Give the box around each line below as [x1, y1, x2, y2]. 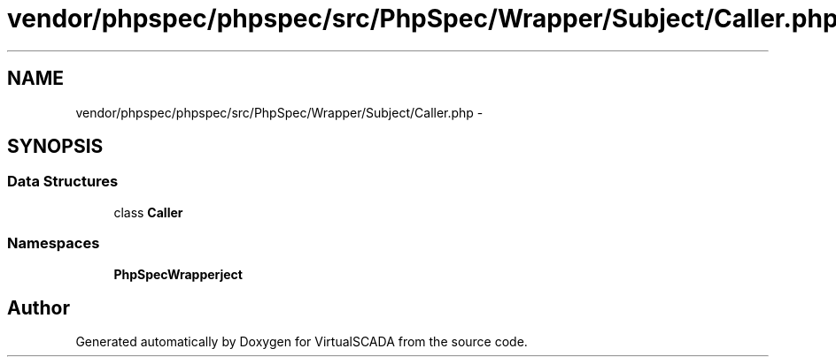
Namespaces [7, 234, 100, 253]
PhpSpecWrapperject [113, 266, 243, 282]
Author [7, 296, 70, 319]
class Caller [113, 204, 183, 220]
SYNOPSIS [7, 135, 104, 158]
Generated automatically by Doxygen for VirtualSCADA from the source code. [75, 334, 528, 350]
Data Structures [7, 172, 119, 191]
